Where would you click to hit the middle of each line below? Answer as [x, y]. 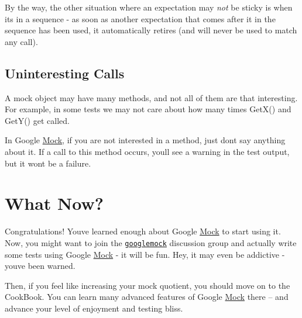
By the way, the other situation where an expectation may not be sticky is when [149, 7]
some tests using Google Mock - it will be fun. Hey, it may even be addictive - [145, 254]
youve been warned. [40, 266]
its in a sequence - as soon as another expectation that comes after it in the [140, 18]
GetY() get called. [37, 120]
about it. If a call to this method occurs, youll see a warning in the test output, [147, 151]
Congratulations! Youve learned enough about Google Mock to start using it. [143, 231]
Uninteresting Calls [65, 73]
